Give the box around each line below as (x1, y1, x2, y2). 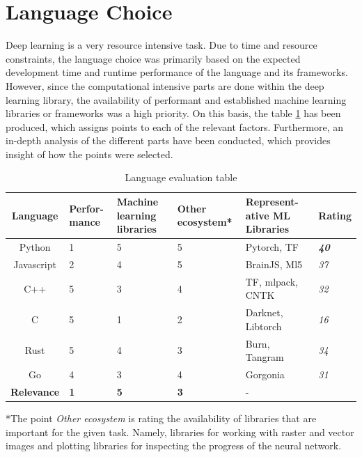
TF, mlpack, (245, 274, 298, 288)
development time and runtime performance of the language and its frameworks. (6, 65, 348, 79)
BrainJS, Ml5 (245, 256, 303, 271)
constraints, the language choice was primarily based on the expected (6, 51, 301, 65)
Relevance (10, 384, 60, 398)
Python (19, 240, 51, 254)
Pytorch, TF (245, 240, 299, 254)
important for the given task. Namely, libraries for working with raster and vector (6, 424, 354, 439)
